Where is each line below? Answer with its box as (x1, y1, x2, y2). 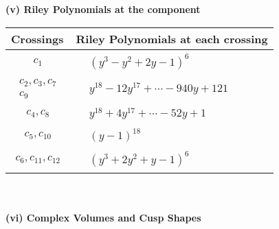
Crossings (11, 30, 64, 47)
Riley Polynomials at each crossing (76, 30, 268, 47)
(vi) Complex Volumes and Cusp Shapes (5, 210, 201, 224)
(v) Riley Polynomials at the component (5, 2, 201, 16)
